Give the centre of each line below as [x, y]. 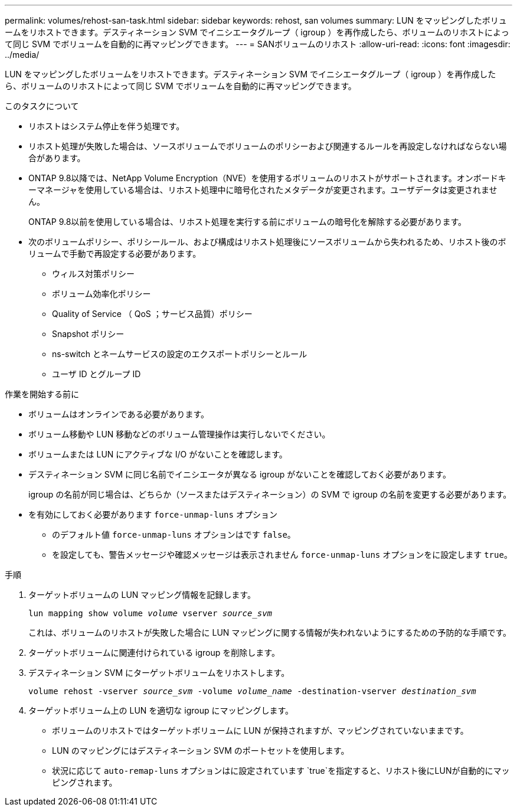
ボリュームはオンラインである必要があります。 [119, 414]
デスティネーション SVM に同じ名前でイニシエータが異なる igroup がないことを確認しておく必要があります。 [240, 474]
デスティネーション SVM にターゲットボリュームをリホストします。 [159, 673]
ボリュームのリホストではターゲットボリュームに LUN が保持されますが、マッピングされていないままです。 [260, 730]
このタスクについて [42, 106]
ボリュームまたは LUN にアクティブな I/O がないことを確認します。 [158, 454]
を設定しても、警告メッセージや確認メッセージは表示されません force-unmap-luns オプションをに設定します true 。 [282, 555]
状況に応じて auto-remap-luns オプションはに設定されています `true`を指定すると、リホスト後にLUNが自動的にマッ [281, 771]
